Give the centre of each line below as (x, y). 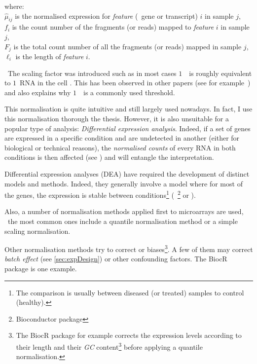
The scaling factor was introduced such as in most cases (92, 73)
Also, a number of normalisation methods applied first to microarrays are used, (124, 211)
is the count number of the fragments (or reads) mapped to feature (113, 27)
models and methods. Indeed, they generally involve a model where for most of (124, 183)
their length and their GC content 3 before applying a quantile (109, 346)
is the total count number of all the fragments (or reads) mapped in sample (128, 46)
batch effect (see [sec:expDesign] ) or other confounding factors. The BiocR (116, 259)
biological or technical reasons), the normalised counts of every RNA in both (120, 147)
